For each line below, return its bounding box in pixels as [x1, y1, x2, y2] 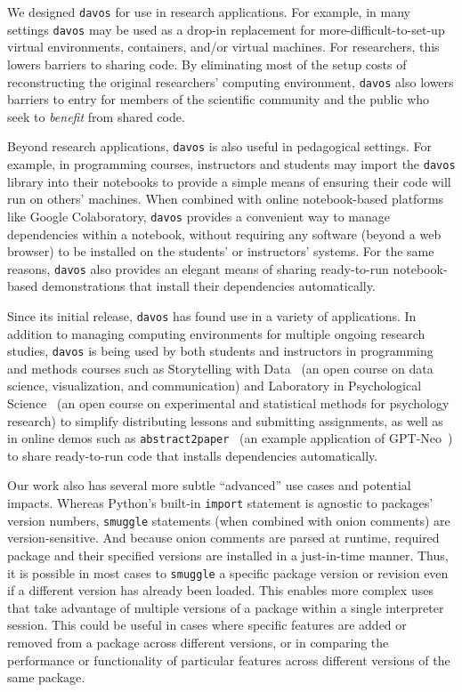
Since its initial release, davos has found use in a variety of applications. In [7, 306, 417, 325]
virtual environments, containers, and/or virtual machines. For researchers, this [7, 37, 440, 56]
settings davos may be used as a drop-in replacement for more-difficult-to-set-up [7, 20, 445, 38]
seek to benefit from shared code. [7, 107, 185, 125]
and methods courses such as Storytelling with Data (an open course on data [7, 358, 434, 377]
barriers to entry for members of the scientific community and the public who [7, 90, 430, 109]
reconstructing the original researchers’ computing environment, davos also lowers [7, 72, 454, 91]
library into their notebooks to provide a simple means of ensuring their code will [7, 172, 451, 190]
